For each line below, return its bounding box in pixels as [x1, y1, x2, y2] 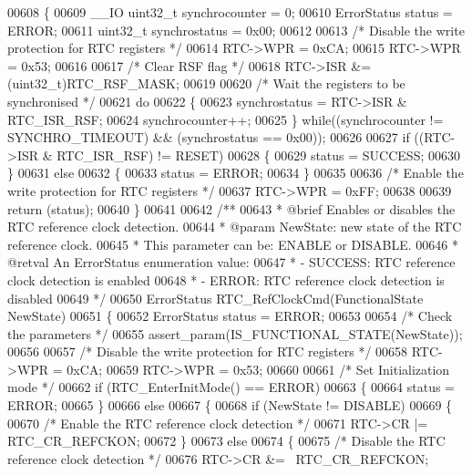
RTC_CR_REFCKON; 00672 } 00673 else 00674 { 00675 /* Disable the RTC [7, 431, 446, 450]
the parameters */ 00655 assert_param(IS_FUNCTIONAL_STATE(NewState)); [7, 324, 463, 343]
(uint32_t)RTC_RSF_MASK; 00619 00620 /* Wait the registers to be [7, 74, 405, 93]
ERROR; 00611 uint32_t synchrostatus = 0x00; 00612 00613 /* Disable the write [7, 20, 465, 39]
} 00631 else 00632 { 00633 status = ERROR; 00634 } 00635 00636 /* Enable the [7, 163, 464, 182]
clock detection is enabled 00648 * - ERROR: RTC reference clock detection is [7, 270, 445, 289]
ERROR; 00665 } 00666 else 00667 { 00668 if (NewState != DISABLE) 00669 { [7, 396, 453, 415]
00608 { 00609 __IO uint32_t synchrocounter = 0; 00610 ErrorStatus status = [7, 3, 453, 21]
